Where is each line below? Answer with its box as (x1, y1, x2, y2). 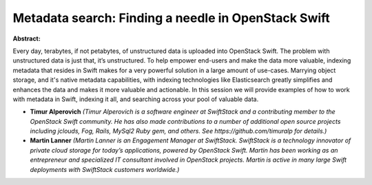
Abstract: (12, 34, 41, 43)
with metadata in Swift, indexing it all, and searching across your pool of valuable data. (12, 95, 259, 103)
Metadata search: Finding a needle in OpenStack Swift (12, 10, 331, 25)
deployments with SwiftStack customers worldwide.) (30, 165, 180, 173)
